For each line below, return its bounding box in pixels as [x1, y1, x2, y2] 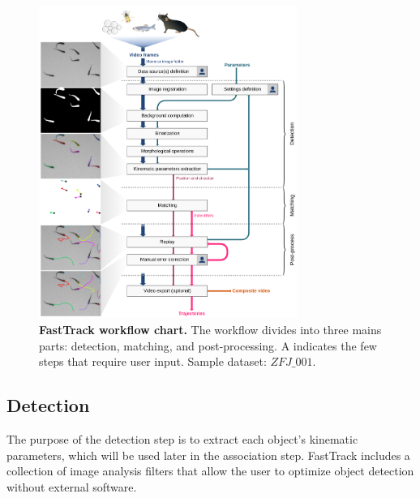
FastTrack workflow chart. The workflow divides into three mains [39, 321, 382, 338]
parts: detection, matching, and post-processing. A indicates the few [39, 337, 377, 354]
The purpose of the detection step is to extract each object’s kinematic [6, 431, 358, 448]
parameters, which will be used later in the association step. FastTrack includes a [6, 446, 410, 463]
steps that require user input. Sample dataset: [39, 353, 267, 370]
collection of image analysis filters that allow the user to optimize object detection [6, 462, 414, 479]
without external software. [6, 478, 137, 495]
